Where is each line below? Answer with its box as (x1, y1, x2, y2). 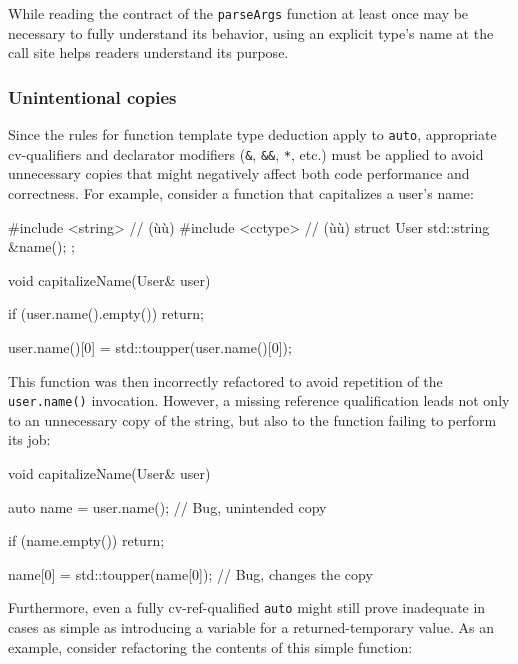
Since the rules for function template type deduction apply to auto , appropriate (8, 124, 497, 145)
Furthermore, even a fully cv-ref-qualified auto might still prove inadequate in (8, 597, 486, 618)
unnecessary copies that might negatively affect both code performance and (8, 163, 470, 184)
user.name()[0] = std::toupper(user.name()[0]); (8, 336, 292, 357)
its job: (8, 429, 51, 450)
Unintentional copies (8, 84, 177, 109)
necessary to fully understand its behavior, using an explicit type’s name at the (8, 22, 494, 43)
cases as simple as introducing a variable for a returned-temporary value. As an (8, 617, 495, 637)
